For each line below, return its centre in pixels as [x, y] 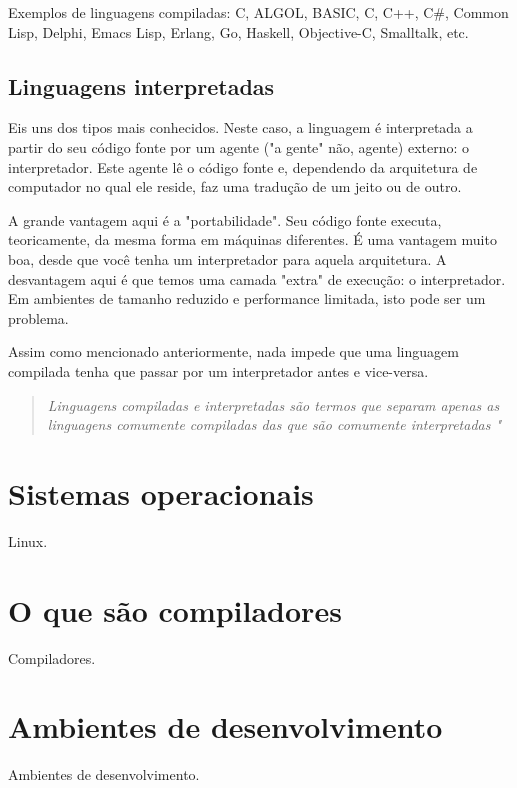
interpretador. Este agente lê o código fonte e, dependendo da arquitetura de [243, 166]
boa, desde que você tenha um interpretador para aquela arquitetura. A [227, 258]
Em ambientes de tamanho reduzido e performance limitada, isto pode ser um [247, 298]
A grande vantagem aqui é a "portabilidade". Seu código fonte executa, [225, 219]
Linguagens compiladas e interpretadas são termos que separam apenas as [273, 404]
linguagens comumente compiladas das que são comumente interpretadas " [274, 424]
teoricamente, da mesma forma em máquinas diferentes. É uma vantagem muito [252, 239]
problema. [38, 317]
